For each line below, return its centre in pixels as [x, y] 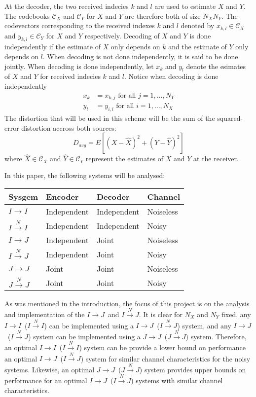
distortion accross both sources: [69, 127]
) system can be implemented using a [84, 336]
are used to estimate [185, 6]
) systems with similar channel [177, 380]
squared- [230, 118]
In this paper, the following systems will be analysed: [85, 175]
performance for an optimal [46, 380]
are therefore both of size [163, 16]
